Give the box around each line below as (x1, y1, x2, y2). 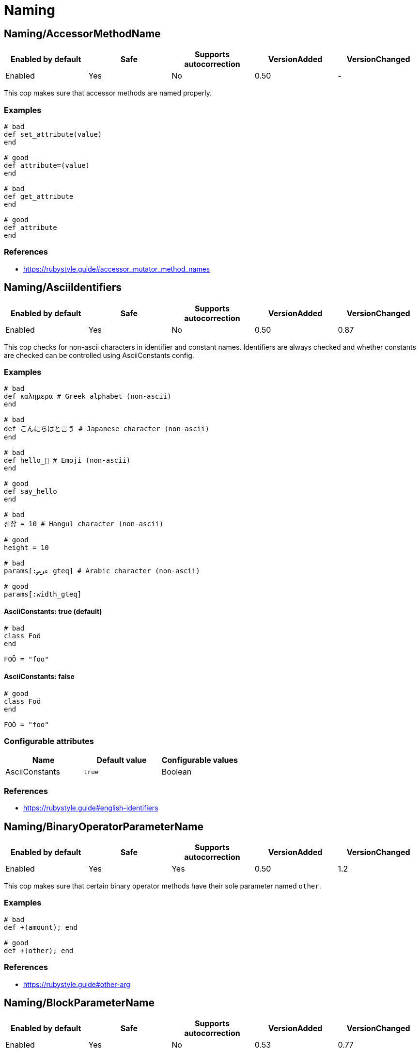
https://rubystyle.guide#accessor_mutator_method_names (23, 264, 210, 273)
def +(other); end (4, 946, 74, 955)
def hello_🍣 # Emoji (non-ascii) (4, 456, 131, 465)
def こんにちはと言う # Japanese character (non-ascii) (4, 425, 209, 433)
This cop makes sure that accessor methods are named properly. (4, 89, 212, 97)
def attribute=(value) (4, 161, 90, 169)
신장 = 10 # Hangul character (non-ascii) (4, 520, 164, 528)
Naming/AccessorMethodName (4, 27, 161, 40)
